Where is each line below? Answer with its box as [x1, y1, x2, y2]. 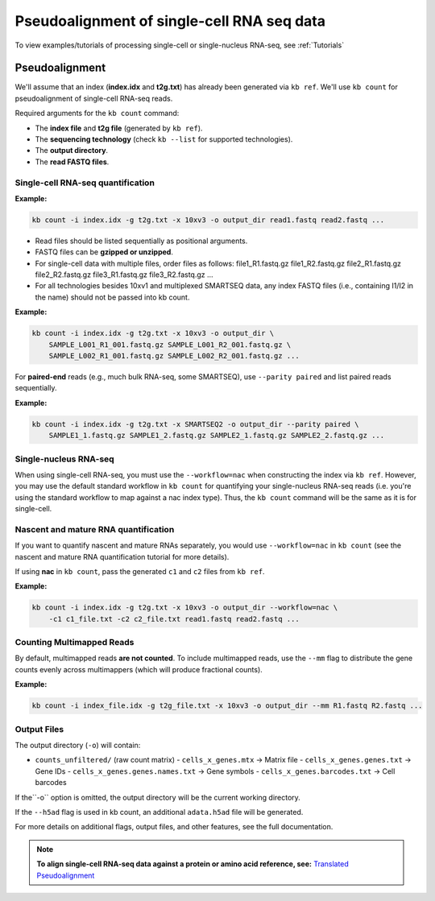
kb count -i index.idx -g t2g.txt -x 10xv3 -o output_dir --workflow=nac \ [31, 603, 338, 612]
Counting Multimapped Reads [14, 637, 135, 648]
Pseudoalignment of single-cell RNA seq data [14, 12, 326, 30]
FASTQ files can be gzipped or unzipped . [35, 247, 173, 257]
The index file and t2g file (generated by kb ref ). [35, 123, 203, 133]
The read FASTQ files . [35, 157, 110, 167]
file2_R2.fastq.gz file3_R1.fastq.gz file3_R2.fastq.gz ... [35, 270, 213, 279]
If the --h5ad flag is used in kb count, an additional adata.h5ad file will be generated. [14, 807, 304, 816]
